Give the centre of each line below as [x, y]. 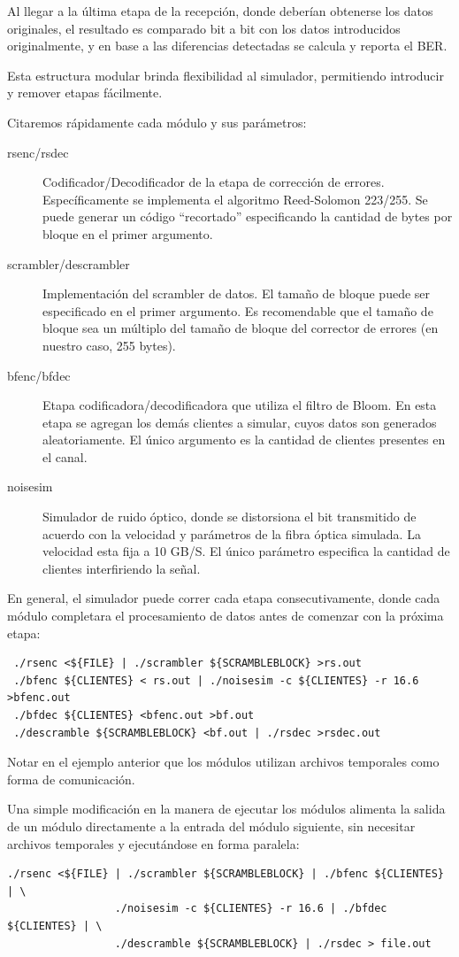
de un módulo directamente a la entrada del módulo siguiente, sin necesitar [211, 826]
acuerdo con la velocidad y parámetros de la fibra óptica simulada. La [232, 533]
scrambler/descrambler [69, 263]
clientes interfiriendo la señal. [122, 568]
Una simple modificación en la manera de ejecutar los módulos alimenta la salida [226, 809]
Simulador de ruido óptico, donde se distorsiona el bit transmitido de [229, 517]
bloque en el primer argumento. [128, 233]
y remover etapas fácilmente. [85, 93]
